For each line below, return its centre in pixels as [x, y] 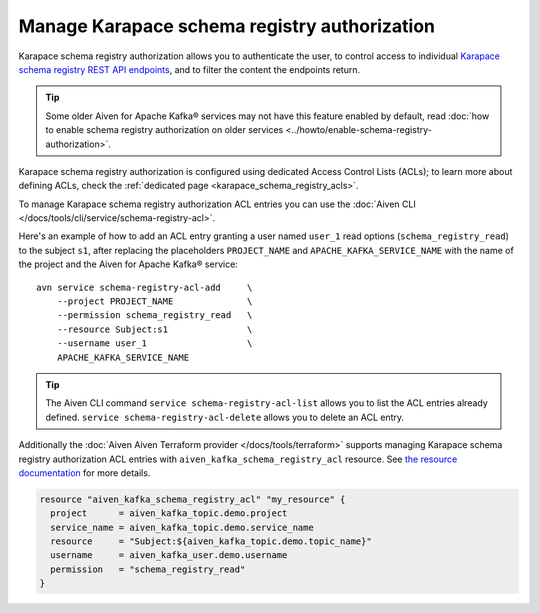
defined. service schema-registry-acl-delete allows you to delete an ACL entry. [225, 417]
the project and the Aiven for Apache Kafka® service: [128, 264]
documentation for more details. [84, 472]
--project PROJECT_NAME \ [154, 301]
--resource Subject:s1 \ [154, 329]
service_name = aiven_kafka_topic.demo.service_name [182, 527]
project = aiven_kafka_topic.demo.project [169, 513]
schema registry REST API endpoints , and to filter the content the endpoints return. [189, 69]
